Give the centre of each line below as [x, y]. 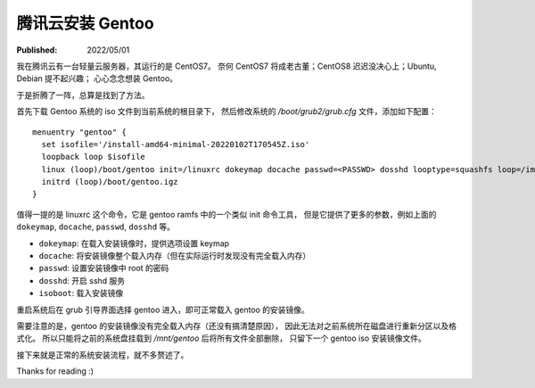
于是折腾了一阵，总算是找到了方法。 [83, 95]
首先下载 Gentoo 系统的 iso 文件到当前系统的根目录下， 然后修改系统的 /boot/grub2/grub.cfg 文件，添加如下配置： [226, 111]
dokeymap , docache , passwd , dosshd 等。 [96, 227]
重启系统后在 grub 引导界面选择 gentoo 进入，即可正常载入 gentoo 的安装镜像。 [163, 310]
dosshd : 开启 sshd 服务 [82, 280]
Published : [37, 50]
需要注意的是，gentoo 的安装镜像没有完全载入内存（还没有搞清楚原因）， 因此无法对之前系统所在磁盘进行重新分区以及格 [237, 326]
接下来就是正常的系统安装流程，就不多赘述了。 [103, 355]
